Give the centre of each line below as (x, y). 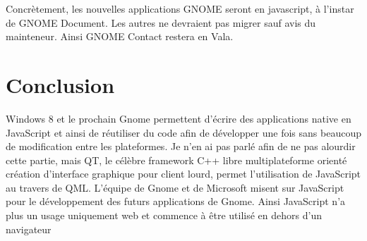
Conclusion (60, 84)
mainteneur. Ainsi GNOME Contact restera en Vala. (120, 36)
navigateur (29, 229)
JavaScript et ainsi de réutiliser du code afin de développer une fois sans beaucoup (183, 132)
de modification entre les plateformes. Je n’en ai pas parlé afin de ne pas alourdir (181, 146)
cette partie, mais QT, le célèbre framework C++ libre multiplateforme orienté (176, 160)
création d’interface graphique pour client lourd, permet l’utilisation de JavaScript (183, 174)
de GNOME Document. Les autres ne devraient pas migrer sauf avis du (161, 22)
